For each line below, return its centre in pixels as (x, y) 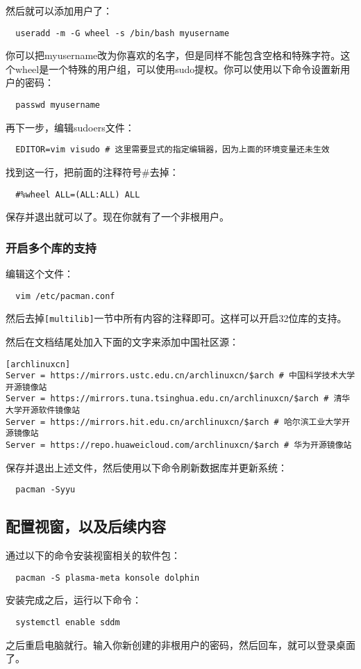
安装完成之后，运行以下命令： (74, 600)
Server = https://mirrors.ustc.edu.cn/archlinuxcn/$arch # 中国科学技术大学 (180, 376)
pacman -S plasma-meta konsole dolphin (108, 578)
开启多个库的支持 (51, 247)
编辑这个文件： (40, 273)
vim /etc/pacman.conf (65, 296)
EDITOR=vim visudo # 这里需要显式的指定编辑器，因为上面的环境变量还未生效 (173, 150)
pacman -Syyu (45, 490)
